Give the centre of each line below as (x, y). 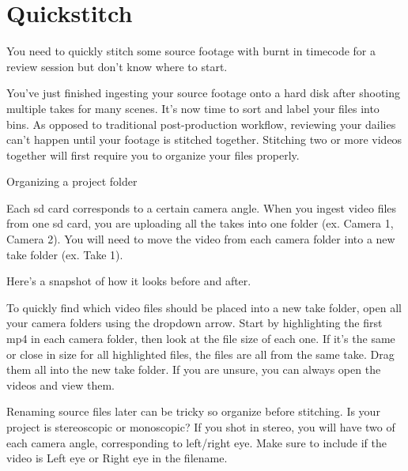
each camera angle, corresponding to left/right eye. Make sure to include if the (196, 442)
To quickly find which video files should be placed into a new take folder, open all (204, 307)
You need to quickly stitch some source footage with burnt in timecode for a (191, 51)
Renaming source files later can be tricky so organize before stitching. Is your (193, 411)
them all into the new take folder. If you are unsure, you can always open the (194, 369)
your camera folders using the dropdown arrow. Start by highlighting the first (195, 323)
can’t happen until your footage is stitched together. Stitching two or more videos (204, 139)
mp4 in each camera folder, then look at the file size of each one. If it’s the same (201, 339)
